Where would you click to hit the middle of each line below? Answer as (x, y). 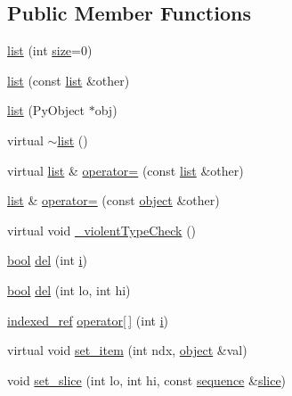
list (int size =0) (50, 50)
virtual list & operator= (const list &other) (126, 170)
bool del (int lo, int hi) (69, 289)
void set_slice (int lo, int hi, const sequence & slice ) (147, 379)
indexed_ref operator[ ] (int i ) (88, 320)
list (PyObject (46, 110)
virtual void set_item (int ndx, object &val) (127, 350)
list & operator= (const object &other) (114, 200)
